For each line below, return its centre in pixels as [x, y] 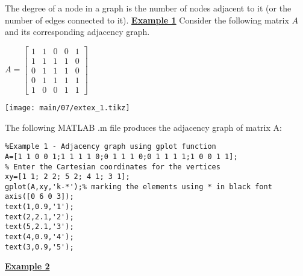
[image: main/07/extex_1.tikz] [67, 108]
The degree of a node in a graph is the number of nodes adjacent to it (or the [148, 8]
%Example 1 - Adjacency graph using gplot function [111, 147]
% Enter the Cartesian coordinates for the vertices [113, 167]
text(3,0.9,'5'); [39, 247]
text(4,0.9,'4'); [39, 237]
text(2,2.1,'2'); [39, 217]
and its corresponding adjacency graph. [77, 32]
